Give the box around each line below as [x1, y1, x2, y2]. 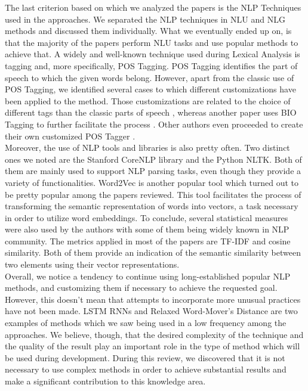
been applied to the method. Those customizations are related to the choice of [5, 94, 291, 107]
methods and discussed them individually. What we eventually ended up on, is [5, 24, 292, 37]
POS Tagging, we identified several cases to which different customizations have [5, 83, 296, 95]
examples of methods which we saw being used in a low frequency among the [5, 316, 287, 329]
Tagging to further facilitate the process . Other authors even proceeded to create [5, 117, 303, 130]
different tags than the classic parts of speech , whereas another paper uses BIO [5, 106, 297, 119]
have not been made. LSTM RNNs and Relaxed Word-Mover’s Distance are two [5, 305, 298, 317]
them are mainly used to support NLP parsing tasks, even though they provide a [5, 165, 301, 177]
